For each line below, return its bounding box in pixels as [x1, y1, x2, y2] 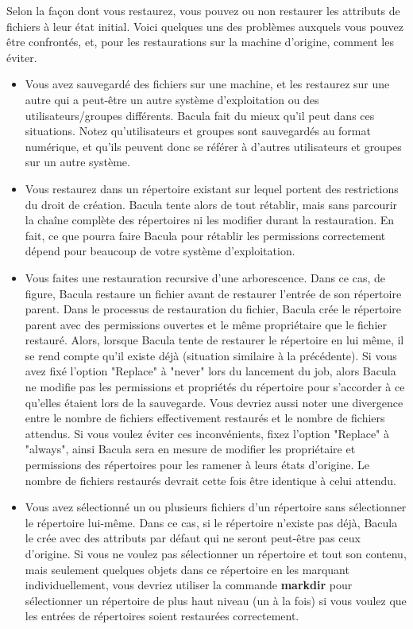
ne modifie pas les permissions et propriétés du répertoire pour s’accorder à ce [25, 379, 405, 395]
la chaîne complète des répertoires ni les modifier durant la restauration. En [25, 212, 395, 228]
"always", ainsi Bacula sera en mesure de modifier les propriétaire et [25, 441, 356, 457]
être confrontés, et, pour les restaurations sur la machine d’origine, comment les [6, 33, 394, 50]
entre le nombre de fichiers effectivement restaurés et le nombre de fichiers [25, 410, 385, 426]
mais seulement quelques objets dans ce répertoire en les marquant [25, 561, 349, 577]
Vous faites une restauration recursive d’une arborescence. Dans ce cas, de [25, 269, 386, 285]
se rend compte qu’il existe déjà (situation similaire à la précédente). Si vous [25, 347, 397, 363]
